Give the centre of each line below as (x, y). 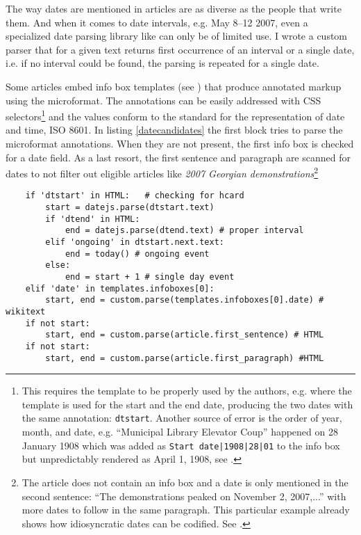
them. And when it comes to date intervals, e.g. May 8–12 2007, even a (157, 22)
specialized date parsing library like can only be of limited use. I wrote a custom (176, 36)
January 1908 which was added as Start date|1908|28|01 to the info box (181, 445)
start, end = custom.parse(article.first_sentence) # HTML (185, 335)
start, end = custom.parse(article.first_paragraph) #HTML (185, 358)
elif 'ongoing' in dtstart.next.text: (135, 242)
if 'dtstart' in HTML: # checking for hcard (135, 196)
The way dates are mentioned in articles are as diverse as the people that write (174, 8)
